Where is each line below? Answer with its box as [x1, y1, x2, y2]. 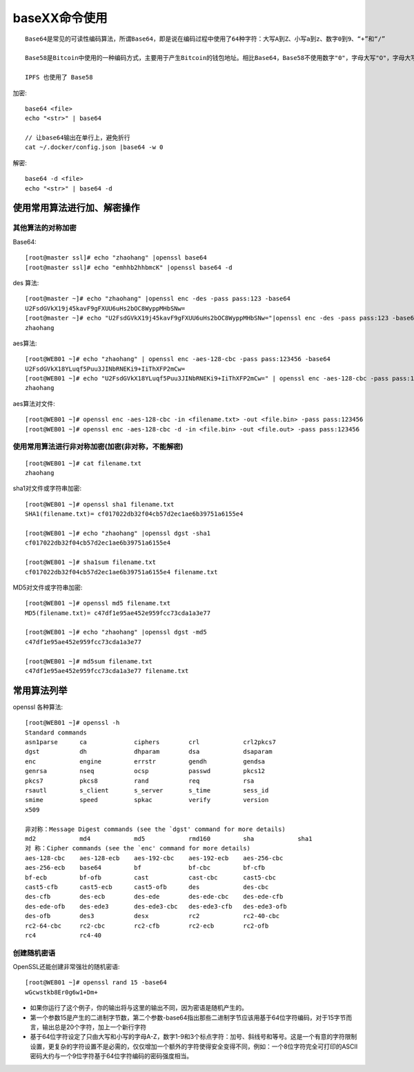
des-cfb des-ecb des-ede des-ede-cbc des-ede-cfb [25, 893, 284, 901]
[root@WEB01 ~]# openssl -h [25, 719, 120, 727]
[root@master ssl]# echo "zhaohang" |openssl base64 [25, 254, 207, 262]
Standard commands [25, 728, 88, 737]
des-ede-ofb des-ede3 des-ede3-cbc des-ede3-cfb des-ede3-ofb [25, 902, 287, 910]
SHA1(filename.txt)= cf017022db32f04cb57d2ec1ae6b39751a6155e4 [25, 510, 244, 518]
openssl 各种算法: [12, 703, 63, 711]
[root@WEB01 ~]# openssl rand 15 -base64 [25, 979, 167, 986]
